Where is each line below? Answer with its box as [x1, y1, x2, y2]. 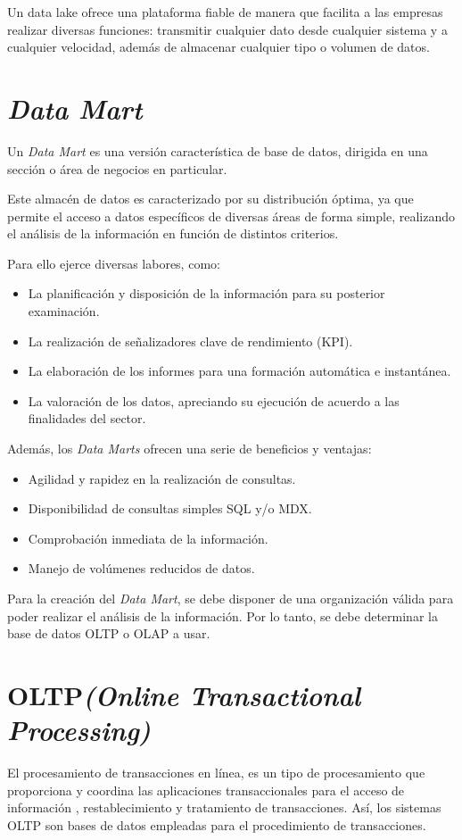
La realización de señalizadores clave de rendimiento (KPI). [28, 331, 353, 350]
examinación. [28, 302, 100, 320]
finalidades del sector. [28, 409, 146, 428]
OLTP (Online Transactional [7, 676, 361, 713]
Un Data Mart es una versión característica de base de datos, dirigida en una [7, 141, 428, 160]
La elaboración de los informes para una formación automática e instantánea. [28, 362, 451, 380]
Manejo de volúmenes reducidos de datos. [28, 559, 255, 578]
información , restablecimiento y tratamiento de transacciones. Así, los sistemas [7, 798, 441, 817]
